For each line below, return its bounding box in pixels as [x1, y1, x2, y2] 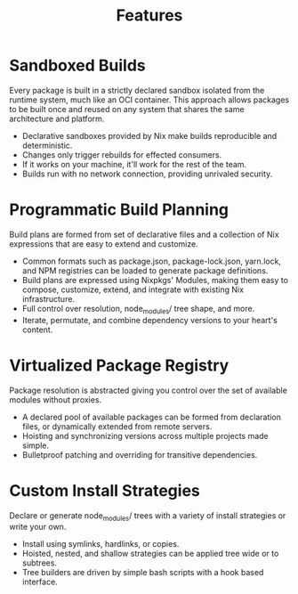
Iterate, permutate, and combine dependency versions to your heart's [21, 314, 278, 325]
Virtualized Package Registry [9, 355, 230, 375]
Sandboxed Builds [9, 55, 147, 76]
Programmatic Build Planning [9, 199, 230, 220]
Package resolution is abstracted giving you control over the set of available [9, 385, 287, 395]
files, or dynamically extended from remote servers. [21, 420, 213, 432]
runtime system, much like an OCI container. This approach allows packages [9, 94, 290, 105]
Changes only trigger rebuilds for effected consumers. [21, 149, 222, 160]
